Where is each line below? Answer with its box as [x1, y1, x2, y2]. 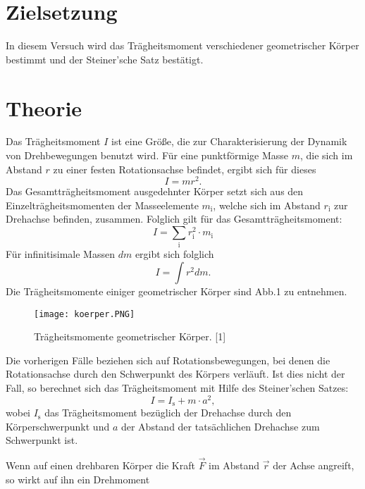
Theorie [6, 93, 82, 122]
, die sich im [299, 148, 353, 163]
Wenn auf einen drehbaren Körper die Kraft [6, 458, 195, 473]
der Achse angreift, [273, 458, 354, 473]
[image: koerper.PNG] [34, 309, 135, 319]
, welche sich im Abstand [213, 197, 321, 212]
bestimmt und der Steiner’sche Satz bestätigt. [6, 51, 204, 66]
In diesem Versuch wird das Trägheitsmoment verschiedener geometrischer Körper [6, 38, 359, 53]
